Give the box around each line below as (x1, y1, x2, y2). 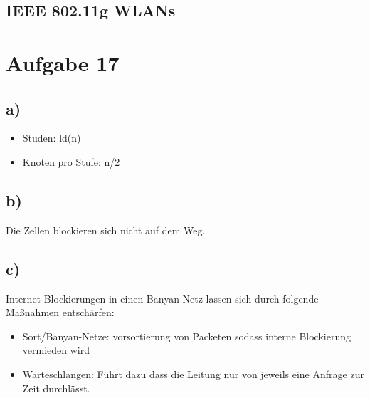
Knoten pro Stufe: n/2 (22, 154, 120, 169)
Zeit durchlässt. (22, 380, 90, 395)
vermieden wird (22, 342, 90, 357)
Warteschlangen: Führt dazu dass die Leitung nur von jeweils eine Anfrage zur (22, 366, 364, 381)
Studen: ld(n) (22, 130, 81, 145)
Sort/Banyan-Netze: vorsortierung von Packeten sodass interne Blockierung (22, 328, 351, 343)
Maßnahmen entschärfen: (6, 305, 115, 320)
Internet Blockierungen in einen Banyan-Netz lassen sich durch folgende (6, 290, 319, 305)
